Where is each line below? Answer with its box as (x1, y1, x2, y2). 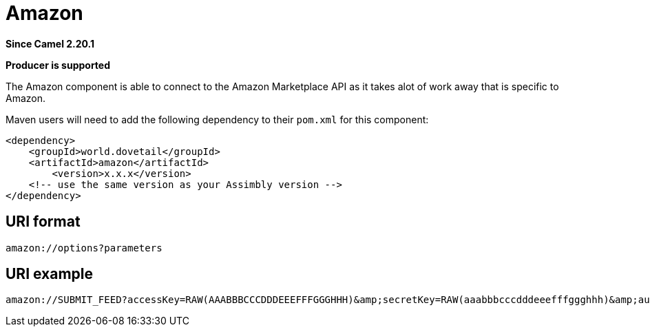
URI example (6, 265, 94, 283)
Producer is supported (6, 59, 111, 71)
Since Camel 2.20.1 (6, 37, 95, 50)
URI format (6, 213, 81, 231)
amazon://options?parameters (6, 242, 162, 253)
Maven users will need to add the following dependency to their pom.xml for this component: (6, 113, 429, 125)
